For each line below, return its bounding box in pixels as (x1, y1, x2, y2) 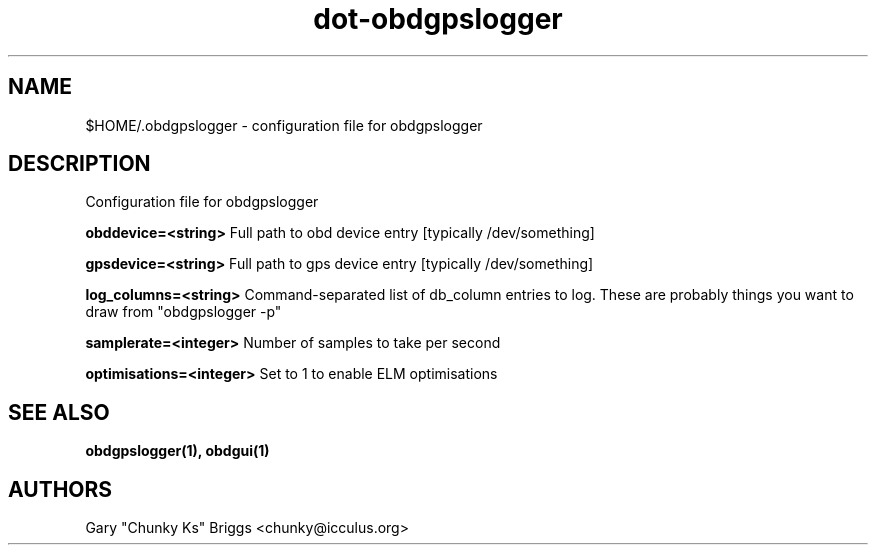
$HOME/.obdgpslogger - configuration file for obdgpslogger (85, 116, 483, 134)
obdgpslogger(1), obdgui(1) (85, 442, 270, 460)
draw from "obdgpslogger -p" (85, 303, 282, 321)
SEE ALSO (8, 399, 110, 425)
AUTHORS (8, 476, 113, 502)
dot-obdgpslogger (313, 2, 563, 36)
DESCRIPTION (8, 151, 151, 177)
